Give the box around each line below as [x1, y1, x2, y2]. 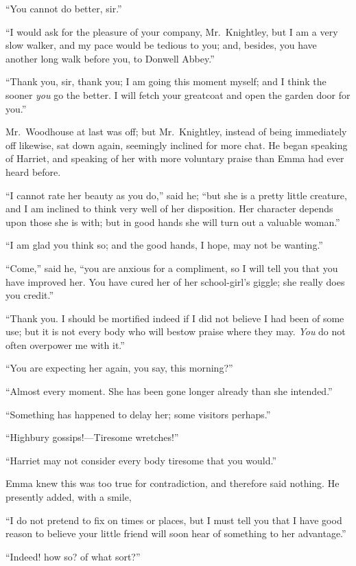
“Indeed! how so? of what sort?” [5, 549, 141, 563]
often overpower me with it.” [5, 337, 125, 352]
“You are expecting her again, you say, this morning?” [5, 361, 233, 375]
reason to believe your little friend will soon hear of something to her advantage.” [5, 526, 346, 541]
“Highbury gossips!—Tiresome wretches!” [5, 430, 179, 444]
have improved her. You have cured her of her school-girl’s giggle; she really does [5, 274, 345, 288]
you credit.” [5, 288, 54, 302]
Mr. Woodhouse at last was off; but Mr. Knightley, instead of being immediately [5, 124, 347, 139]
